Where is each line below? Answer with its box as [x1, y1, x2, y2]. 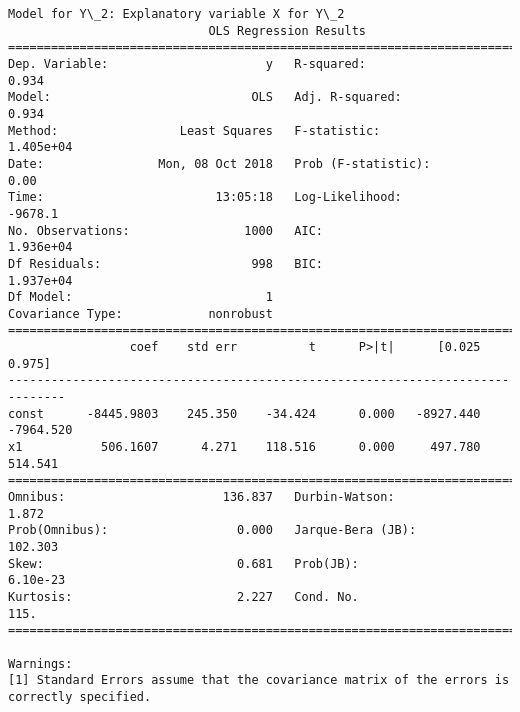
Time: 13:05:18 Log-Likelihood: [8, 190, 402, 205]
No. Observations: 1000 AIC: [8, 223, 323, 238]
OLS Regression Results [208, 23, 366, 38]
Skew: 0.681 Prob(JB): [8, 556, 359, 571]
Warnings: [8, 656, 73, 671]
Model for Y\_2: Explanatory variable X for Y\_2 [8, 7, 345, 21]
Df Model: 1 [8, 290, 273, 305]
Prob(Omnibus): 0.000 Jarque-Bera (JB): [8, 523, 417, 538]
